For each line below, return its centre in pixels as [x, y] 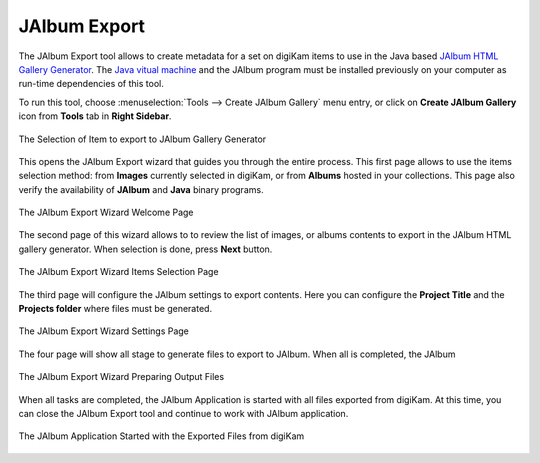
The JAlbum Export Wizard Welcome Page [106, 212]
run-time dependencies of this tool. [91, 84]
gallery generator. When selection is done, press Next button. [145, 249]
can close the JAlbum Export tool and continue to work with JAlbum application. [183, 413]
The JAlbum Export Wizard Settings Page [104, 331]
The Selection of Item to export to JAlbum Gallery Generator [142, 139]
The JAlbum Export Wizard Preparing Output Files [121, 377]
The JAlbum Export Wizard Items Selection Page [118, 272]
